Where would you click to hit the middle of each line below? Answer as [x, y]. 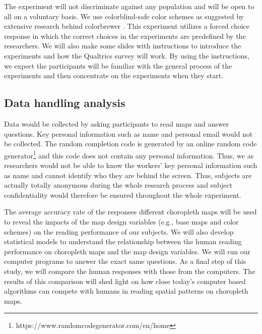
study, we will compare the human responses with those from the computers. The [130, 271]
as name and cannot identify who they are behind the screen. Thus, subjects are [128, 175]
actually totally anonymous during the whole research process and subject [118, 185]
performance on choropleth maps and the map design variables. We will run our [127, 251]
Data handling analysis [65, 103]
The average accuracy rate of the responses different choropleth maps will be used [130, 212]
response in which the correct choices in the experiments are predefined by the [125, 36]
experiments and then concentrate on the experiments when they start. [114, 75]
